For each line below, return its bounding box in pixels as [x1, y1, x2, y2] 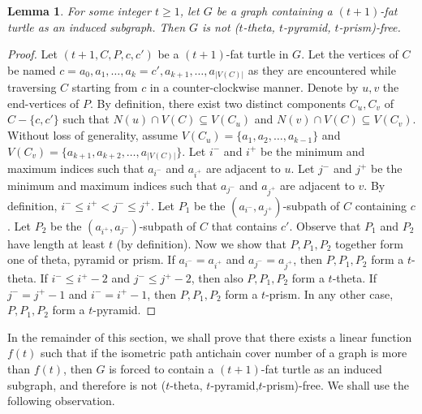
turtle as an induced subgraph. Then [7, 18, 186, 35]
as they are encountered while [248, 61, 396, 78]
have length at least [7, 235, 105, 252]
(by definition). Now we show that [116, 235, 286, 252]
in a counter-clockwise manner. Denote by [149, 79, 359, 96]
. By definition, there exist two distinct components [90, 94, 347, 111]
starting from [71, 79, 138, 96]
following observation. [7, 392, 115, 409]
